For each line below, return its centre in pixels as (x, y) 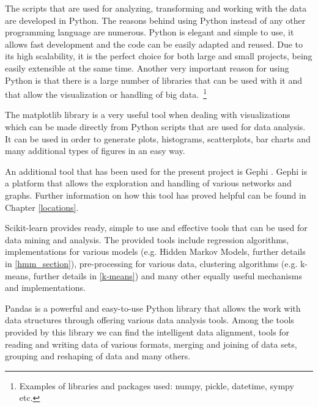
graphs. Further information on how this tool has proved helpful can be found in (156, 195)
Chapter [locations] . (42, 207)
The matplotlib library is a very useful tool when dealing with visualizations (148, 115)
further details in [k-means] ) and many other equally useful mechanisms (168, 275)
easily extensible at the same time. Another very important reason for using (147, 68)
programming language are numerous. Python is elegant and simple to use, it (150, 32)
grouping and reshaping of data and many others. (98, 356)
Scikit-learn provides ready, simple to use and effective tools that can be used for (156, 228)
